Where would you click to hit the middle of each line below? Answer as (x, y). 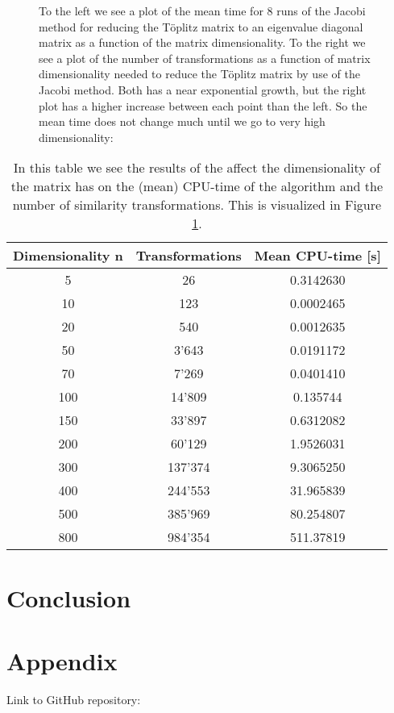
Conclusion (69, 597)
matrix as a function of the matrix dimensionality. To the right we (202, 42)
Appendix (62, 660)
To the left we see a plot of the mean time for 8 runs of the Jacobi (202, 10)
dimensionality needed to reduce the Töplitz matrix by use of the (199, 74)
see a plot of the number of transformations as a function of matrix (205, 58)
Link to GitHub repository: (74, 699)
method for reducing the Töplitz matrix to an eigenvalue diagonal (201, 26)
